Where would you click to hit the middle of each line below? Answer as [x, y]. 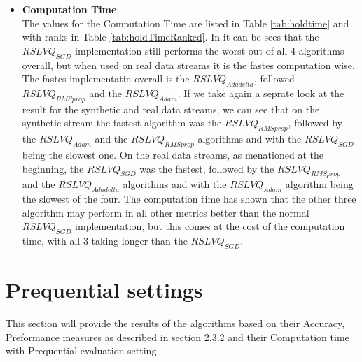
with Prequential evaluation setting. [83, 350]
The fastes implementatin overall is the [106, 79]
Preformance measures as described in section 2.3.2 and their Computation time [177, 336]
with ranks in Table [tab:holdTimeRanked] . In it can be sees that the [170, 37]
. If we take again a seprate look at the [261, 93]
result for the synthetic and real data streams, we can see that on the [171, 109]
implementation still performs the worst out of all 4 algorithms [210, 50]
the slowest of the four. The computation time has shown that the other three [189, 199]
